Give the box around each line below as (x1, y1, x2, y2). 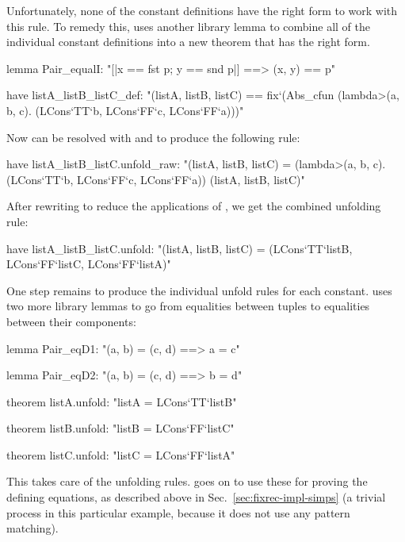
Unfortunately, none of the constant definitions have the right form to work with (6, 2, 398, 18)
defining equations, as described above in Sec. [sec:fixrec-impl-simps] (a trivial (6, 489, 386, 505)
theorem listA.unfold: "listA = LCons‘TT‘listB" (6, 393, 237, 409)
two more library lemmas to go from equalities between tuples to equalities (6, 298, 370, 314)
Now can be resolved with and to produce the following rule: (6, 129, 300, 145)
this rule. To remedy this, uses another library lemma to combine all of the (6, 17, 370, 34)
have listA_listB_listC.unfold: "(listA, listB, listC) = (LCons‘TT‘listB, (6, 240, 353, 256)
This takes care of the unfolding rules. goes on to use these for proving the (6, 473, 368, 490)
